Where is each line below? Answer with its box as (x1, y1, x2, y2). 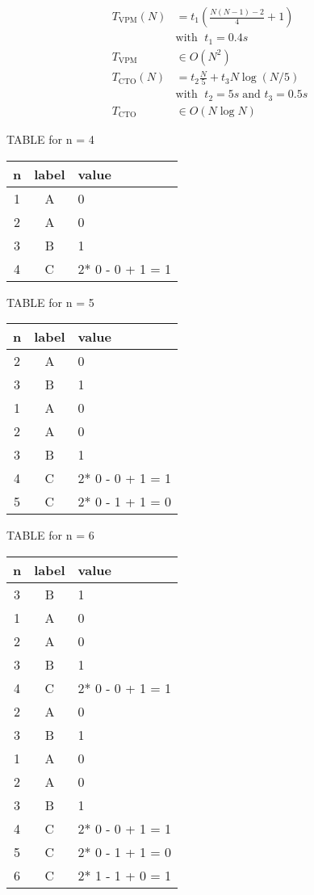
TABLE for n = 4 (6, 130, 94, 147)
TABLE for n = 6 (6, 527, 94, 544)
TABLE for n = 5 (6, 293, 94, 310)
